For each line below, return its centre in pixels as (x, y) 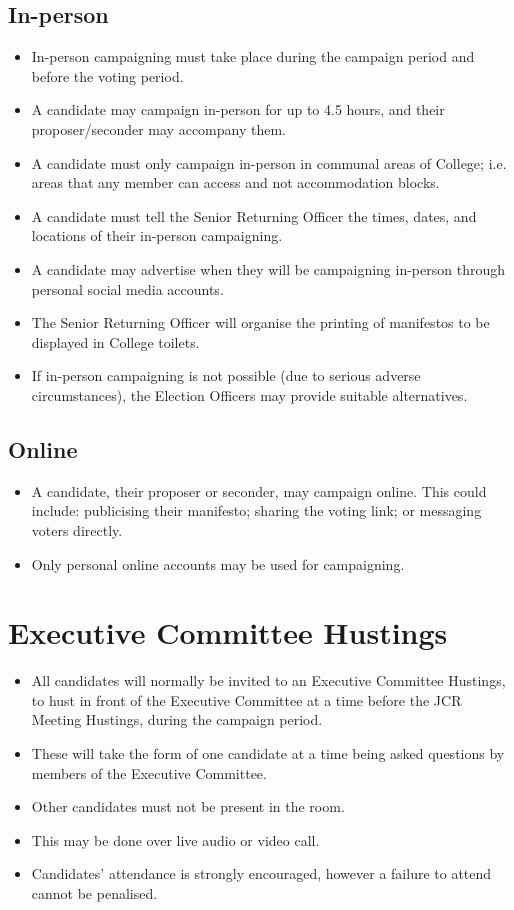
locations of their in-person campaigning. (157, 235)
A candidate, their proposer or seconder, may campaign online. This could (259, 490)
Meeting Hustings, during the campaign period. (177, 719)
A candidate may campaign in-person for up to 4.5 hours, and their (238, 109)
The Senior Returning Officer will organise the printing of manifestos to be (260, 322)
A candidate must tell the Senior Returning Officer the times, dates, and (254, 215)
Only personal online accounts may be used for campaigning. (218, 563)
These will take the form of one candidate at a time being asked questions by (268, 753)
